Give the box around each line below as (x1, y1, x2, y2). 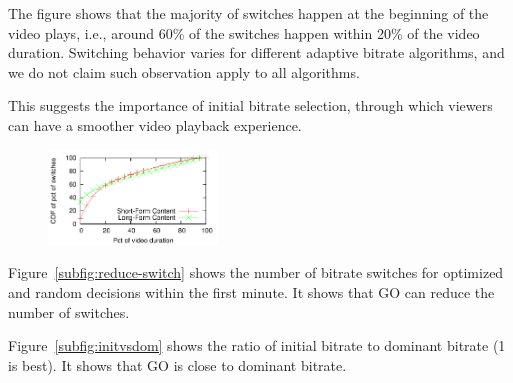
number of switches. (8, 301, 130, 322)
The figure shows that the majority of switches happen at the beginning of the (8, 3, 489, 23)
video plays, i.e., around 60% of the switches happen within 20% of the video (8, 22, 480, 43)
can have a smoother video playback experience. (8, 114, 302, 135)
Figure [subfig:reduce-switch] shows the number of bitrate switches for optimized (8, 262, 504, 283)
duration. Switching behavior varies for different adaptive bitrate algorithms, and (8, 42, 505, 63)
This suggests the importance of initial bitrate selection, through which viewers (8, 95, 493, 116)
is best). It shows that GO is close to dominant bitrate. (8, 354, 347, 375)
